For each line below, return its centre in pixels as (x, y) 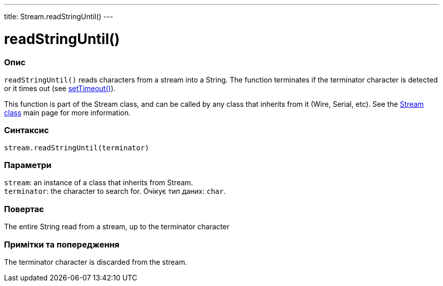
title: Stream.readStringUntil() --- (59, 16)
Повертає (24, 209)
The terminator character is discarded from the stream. (96, 262)
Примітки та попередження (62, 244)
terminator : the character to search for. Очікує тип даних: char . (115, 191)
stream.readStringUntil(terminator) (77, 148)
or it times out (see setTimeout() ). (60, 88)
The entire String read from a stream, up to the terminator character (117, 227)
